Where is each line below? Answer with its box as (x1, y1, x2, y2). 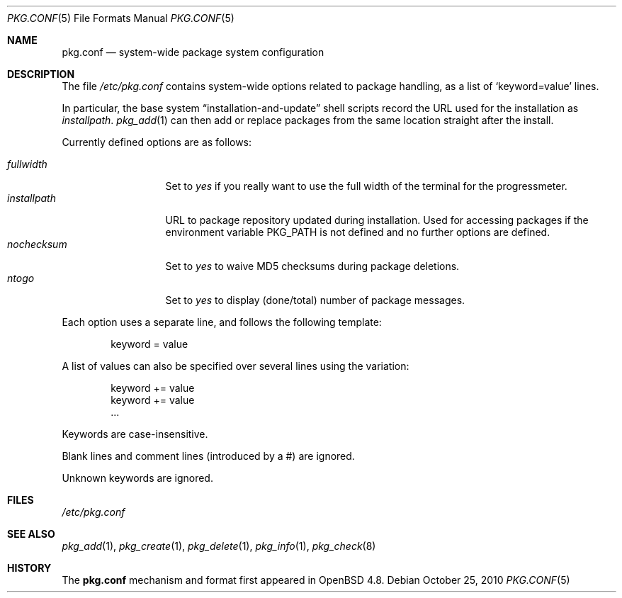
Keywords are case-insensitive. (62, 428, 208, 440)
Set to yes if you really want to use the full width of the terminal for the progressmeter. (165, 180, 567, 192)
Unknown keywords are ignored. (62, 472, 213, 484)
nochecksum (7, 238, 67, 250)
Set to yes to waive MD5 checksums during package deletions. (165, 260, 460, 272)
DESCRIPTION (7, 68, 75, 80)
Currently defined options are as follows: (62, 136, 252, 148)
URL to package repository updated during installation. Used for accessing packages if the (165, 214, 589, 226)
